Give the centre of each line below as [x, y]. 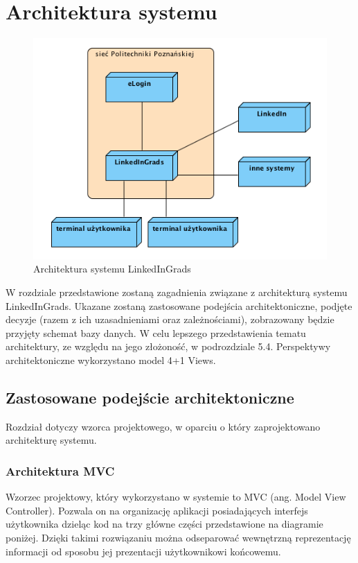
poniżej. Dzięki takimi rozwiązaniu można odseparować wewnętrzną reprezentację [178, 537]
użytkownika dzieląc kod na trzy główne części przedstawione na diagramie [164, 524]
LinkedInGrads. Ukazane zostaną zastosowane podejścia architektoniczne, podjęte [179, 305]
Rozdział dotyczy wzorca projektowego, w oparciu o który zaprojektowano [163, 426]
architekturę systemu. [51, 440]
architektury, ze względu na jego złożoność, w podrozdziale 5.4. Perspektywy [168, 346]
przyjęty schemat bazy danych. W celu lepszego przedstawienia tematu [156, 332]
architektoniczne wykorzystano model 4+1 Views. [111, 360]
